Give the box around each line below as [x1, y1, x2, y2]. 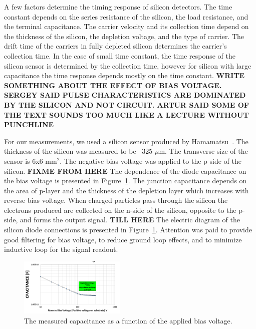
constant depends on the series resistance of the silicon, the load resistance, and [4, 11, 248, 22]
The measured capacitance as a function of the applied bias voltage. [24, 315, 232, 325]
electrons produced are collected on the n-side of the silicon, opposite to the [4, 204, 236, 215]
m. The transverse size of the [159, 146, 248, 156]
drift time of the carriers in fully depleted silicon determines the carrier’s [4, 41, 227, 51]
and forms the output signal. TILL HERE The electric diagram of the [20, 214, 240, 225]
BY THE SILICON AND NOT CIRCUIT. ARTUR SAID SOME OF [4, 99, 249, 110]
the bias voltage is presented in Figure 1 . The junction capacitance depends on [4, 175, 247, 186]
